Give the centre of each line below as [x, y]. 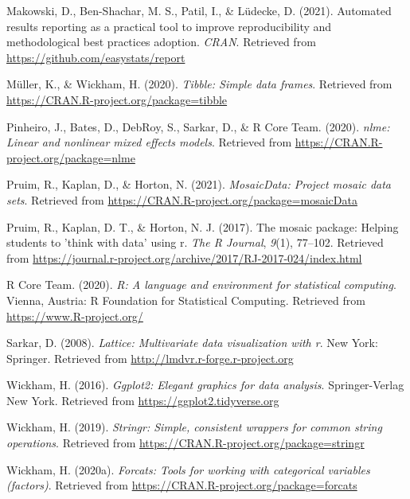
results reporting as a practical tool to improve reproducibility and [169, 26]
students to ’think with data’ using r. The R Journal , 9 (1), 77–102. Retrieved [195, 242]
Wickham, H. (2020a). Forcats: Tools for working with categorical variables [188, 469]
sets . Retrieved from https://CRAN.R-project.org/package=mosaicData [182, 199]
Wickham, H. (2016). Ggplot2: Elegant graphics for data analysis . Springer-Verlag [205, 385]
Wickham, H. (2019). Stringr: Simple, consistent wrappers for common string [194, 427]
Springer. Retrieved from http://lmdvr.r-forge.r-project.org [150, 358]
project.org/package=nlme [71, 157]
